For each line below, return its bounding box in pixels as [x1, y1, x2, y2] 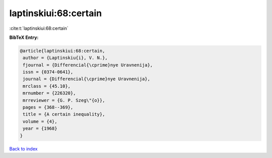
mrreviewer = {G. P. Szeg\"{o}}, [23, 97, 105, 103]
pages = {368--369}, [23, 104, 74, 111]
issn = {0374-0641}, [23, 69, 74, 75]
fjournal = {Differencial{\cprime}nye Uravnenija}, [23, 62, 153, 68]
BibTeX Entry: [9, 34, 39, 40]
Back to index [9, 145, 38, 151]
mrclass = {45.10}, [23, 83, 71, 89]
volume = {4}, [23, 119, 57, 124]
